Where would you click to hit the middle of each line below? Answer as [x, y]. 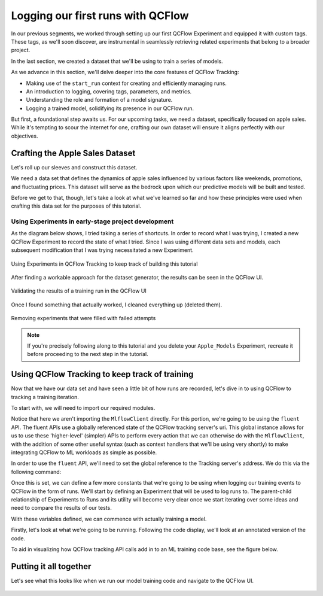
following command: [36, 472]
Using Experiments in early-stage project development [92, 221]
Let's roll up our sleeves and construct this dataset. [74, 167]
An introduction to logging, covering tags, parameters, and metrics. [109, 91]
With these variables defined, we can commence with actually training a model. [109, 519]
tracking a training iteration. [45, 397]
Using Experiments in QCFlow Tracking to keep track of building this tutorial [104, 264]
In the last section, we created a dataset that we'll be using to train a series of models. [117, 61]
